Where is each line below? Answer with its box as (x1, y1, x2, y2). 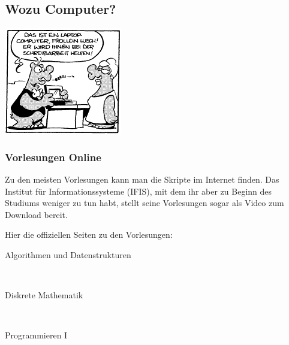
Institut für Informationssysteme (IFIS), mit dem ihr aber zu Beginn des (5, 184, 272, 197)
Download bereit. (5, 208, 68, 220)
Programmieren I (5, 329, 68, 341)
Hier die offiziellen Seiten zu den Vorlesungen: (5, 228, 173, 241)
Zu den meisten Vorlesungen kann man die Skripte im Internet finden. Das (5, 173, 279, 186)
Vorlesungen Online (5, 149, 101, 164)
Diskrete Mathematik (5, 289, 83, 301)
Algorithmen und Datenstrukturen (5, 248, 131, 261)
